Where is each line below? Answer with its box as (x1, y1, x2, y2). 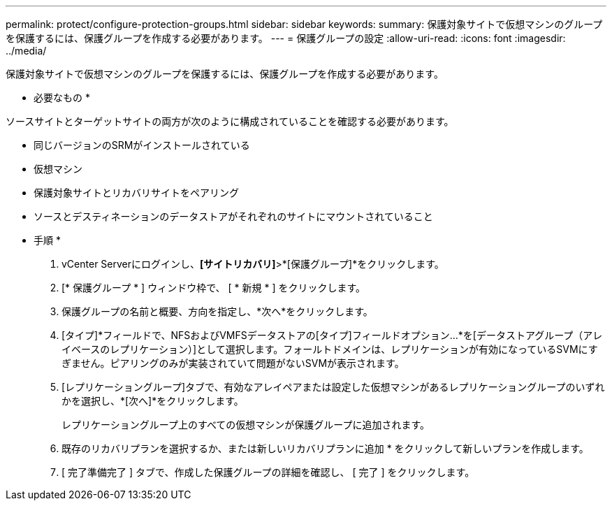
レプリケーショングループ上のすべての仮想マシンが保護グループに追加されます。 (61, 419, 430, 431)
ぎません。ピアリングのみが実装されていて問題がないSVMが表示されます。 (61, 357, 405, 369)
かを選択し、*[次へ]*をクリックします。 (61, 395, 244, 407)
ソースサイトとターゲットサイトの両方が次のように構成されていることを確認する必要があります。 (6, 115, 454, 127)
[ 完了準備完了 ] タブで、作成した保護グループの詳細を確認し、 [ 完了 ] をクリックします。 (61, 466, 475, 478)
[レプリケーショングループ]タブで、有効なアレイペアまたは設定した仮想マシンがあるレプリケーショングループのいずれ (61, 381, 605, 393)
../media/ (6, 45, 47, 57)
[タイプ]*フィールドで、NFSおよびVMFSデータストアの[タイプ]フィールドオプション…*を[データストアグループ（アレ (61, 329, 603, 341)
